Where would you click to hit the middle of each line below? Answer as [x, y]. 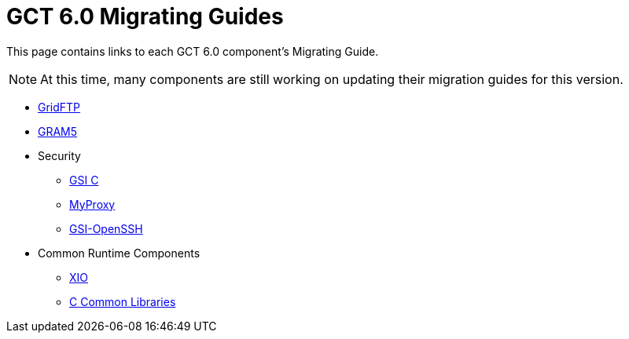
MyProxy [92, 204]
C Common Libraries [123, 301]
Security [59, 155]
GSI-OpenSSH [106, 228]
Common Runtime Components [119, 253]
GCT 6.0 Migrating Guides [145, 16]
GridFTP [59, 107]
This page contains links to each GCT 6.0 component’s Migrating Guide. [193, 51]
